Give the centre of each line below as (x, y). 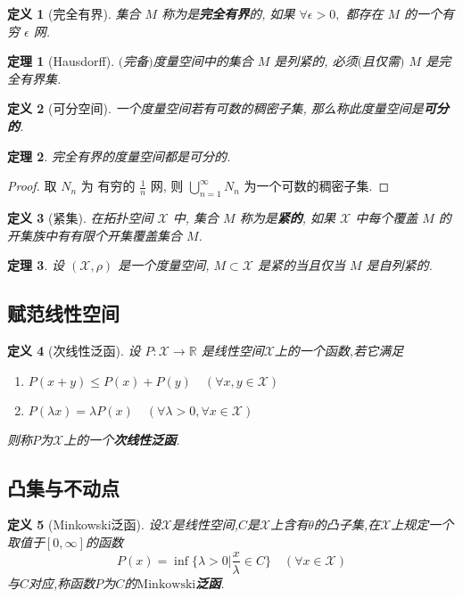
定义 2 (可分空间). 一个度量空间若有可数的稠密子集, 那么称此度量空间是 (215, 108)
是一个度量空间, (164, 265)
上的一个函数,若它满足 (339, 350)
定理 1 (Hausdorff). (61, 61)
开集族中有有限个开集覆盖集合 (95, 235)
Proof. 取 (32, 186)
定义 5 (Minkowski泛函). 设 (84, 524)
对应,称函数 (62, 582)
